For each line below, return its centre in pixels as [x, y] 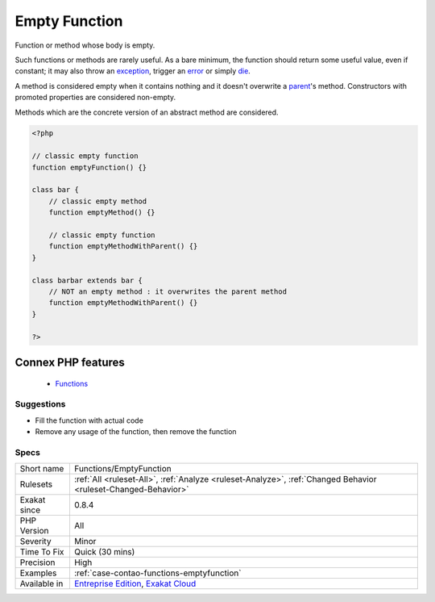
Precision [37, 562]
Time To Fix [42, 552]
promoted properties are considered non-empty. [95, 98]
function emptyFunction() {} [89, 167]
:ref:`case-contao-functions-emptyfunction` [157, 573]
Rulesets [36, 484]
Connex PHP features [70, 362]
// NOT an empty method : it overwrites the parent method [168, 291]
